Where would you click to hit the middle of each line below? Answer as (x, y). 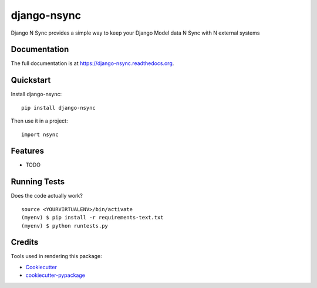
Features (27, 151)
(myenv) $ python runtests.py (65, 226)
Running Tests (38, 182)
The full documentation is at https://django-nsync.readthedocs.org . (92, 63)
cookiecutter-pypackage (55, 275)
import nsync (40, 134)
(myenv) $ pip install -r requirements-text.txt (92, 218)
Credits (25, 243)
